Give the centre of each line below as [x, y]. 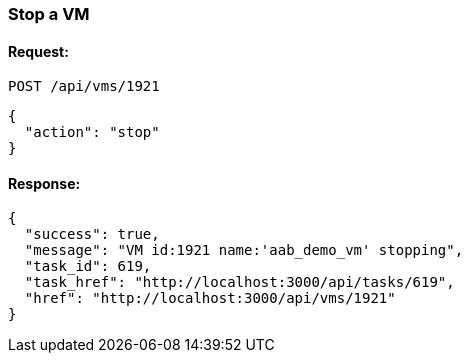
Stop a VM [49, 14]
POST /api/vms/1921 [84, 86]
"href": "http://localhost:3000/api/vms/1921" [210, 298]
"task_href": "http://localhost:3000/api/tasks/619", [239, 282]
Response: [44, 183]
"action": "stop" [92, 132]
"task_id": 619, [88, 266]
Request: [38, 51]
